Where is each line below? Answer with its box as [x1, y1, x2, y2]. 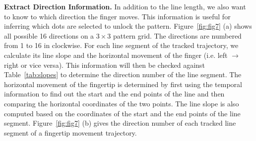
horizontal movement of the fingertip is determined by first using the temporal [4, 79, 242, 89]
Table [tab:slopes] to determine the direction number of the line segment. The [4, 69, 242, 80]
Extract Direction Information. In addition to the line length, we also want [4, 1, 246, 11]
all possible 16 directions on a [4, 30, 94, 41]
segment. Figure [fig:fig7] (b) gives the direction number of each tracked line [4, 118, 236, 128]
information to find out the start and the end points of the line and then [4, 89, 225, 99]
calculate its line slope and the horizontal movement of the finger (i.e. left [4, 49, 228, 60]
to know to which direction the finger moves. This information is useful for [4, 11, 231, 21]
